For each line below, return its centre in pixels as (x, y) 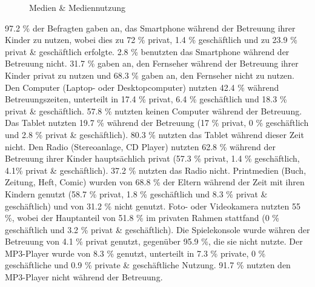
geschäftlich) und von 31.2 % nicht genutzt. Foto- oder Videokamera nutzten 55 (153, 206)
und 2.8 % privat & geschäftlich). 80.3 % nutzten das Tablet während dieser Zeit (154, 134)
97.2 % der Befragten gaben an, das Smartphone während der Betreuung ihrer (150, 28)
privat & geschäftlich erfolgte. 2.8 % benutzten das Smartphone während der (147, 51)
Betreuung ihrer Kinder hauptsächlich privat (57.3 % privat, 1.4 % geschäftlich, (152, 158)
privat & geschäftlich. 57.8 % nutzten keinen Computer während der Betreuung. (154, 111)
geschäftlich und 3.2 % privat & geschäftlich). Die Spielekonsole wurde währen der (157, 229)
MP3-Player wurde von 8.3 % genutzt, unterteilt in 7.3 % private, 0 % (135, 253)
